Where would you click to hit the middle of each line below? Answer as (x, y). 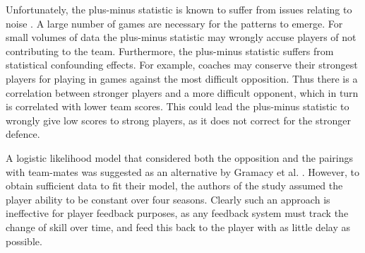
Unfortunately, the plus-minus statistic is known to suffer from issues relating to (179, 9)
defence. (23, 134)
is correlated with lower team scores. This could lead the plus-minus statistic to (178, 106)
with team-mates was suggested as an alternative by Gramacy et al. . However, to (183, 171)
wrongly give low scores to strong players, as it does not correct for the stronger (178, 120)
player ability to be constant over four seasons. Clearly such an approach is (168, 199)
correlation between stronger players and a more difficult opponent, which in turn (182, 92)
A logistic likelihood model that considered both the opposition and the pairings (179, 157)
